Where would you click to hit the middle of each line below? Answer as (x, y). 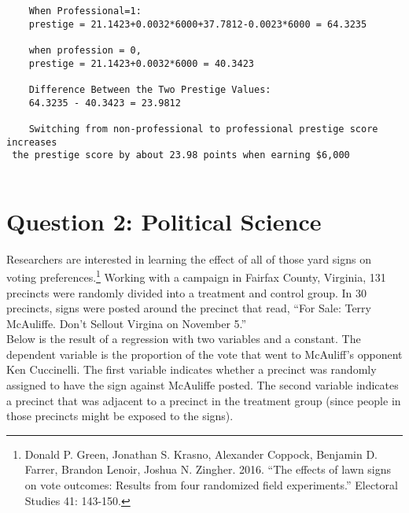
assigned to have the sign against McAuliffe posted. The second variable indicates (203, 385)
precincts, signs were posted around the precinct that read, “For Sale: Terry (189, 308)
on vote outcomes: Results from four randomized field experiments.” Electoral (211, 485)
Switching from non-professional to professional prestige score (203, 129)
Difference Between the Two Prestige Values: (150, 89)
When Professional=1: (85, 11)
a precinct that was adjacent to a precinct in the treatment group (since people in (204, 400)
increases (32, 142)
